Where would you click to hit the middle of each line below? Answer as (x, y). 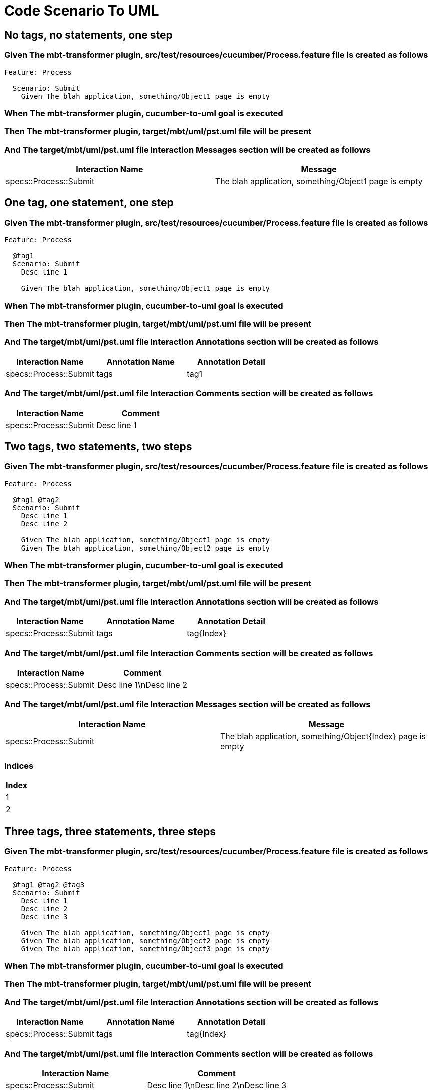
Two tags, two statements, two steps (98, 446)
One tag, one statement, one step (89, 203)
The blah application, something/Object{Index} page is (323, 736)
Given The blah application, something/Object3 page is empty (145, 948)
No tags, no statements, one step (88, 35)
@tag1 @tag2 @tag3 (48, 884)
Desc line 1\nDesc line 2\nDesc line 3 (217, 1085)
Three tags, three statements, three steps (110, 831)
